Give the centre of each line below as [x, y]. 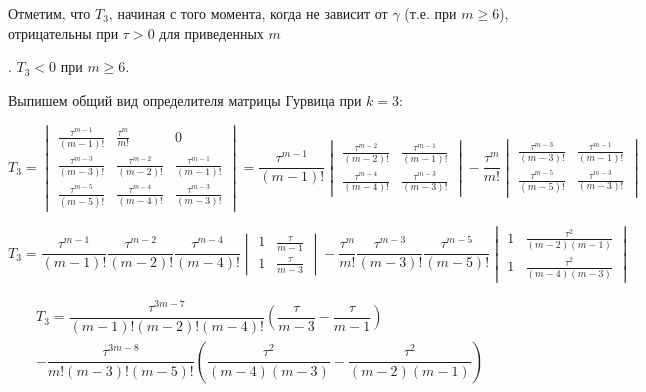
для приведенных [211, 32]
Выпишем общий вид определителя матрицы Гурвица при [185, 99]
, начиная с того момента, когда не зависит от [248, 13]
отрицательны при [63, 32]
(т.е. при [430, 13]
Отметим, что [49, 13]
